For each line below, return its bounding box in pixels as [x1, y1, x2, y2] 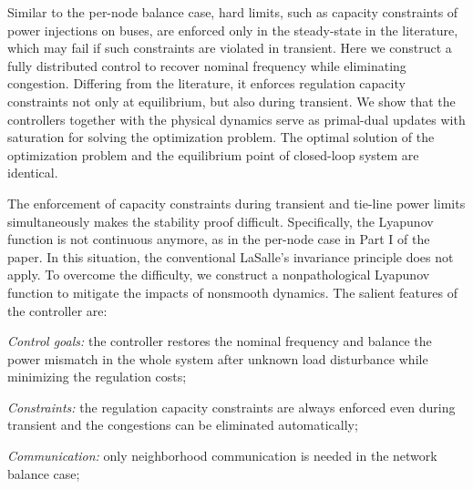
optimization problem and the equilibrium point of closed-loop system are [7, 145, 419, 164]
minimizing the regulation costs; [7, 367, 187, 386]
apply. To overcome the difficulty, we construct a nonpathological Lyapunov [7, 265, 430, 284]
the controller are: [7, 301, 108, 320]
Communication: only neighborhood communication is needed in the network [7, 446, 437, 465]
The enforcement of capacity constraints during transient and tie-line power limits [7, 193, 466, 212]
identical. [7, 163, 58, 182]
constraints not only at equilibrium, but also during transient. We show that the [7, 91, 456, 110]
